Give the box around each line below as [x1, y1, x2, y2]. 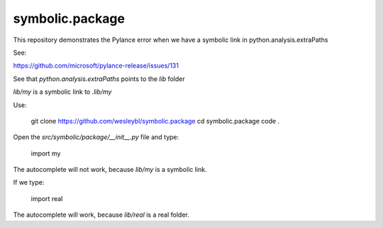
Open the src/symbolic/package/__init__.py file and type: [13, 133, 179, 141]
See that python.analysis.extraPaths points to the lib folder [13, 75, 185, 83]
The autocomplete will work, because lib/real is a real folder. [13, 210, 189, 219]
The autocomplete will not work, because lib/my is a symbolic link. [13, 165, 207, 174]
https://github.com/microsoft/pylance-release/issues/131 [13, 61, 179, 70]
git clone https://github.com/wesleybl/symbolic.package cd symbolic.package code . [30, 116, 280, 125]
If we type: [13, 178, 45, 187]
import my [30, 149, 61, 158]
